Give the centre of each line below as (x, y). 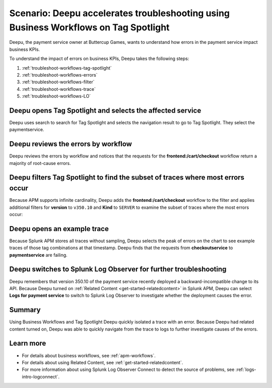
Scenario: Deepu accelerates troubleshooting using (120, 13)
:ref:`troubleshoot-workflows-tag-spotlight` (67, 68)
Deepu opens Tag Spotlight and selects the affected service (105, 110)
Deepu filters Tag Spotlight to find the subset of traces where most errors (127, 177)
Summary (25, 310)
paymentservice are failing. (38, 255)
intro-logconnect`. (41, 376)
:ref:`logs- (246, 370)
